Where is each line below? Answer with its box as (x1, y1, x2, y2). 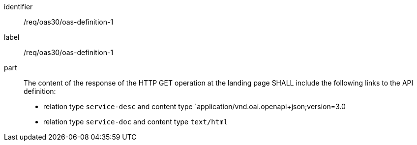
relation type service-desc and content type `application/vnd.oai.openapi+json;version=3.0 (43, 102, 346, 111)
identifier (4, 2, 33, 11)
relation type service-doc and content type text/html (43, 117, 228, 126)
